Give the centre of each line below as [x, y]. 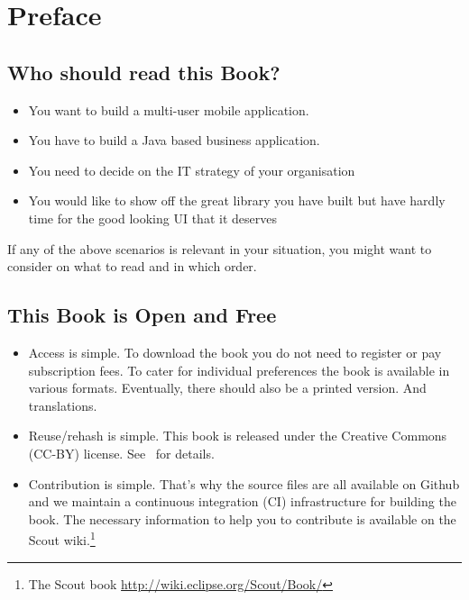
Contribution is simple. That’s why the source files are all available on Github [244, 483]
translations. [63, 405]
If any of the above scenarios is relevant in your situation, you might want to [220, 248]
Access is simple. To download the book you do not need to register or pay [235, 352]
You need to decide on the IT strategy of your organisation [192, 170]
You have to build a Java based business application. [174, 140]
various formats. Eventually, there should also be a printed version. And [227, 388]
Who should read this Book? [144, 72]
